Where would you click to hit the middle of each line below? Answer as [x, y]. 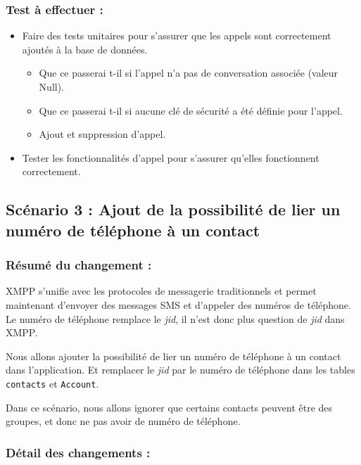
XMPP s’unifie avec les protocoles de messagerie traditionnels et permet [161, 291]
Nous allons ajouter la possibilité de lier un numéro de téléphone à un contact [173, 356]
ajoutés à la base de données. [85, 49]
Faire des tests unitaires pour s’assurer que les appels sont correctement [177, 36]
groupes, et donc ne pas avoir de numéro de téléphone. [123, 421]
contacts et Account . [52, 383]
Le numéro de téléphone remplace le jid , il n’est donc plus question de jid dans [175, 318]
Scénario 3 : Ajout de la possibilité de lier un [173, 209]
